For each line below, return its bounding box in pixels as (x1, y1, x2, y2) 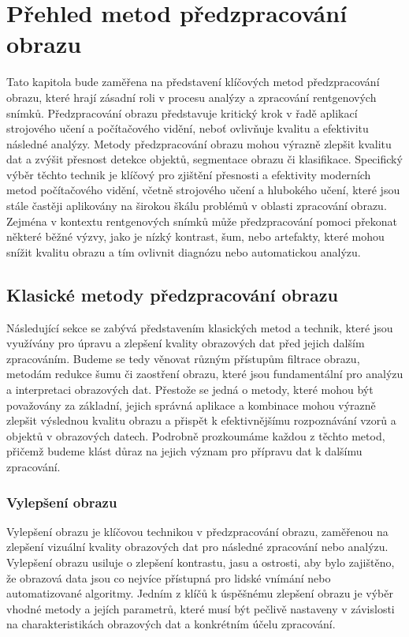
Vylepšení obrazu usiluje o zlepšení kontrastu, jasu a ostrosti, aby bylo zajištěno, (6, 553, 395, 570)
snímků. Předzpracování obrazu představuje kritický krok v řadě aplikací (6, 104, 358, 121)
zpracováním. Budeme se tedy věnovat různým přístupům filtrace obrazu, (6, 350, 360, 366)
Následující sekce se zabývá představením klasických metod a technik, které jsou (6, 319, 393, 335)
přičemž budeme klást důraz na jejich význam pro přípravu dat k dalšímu (6, 443, 363, 459)
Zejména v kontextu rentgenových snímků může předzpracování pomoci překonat (6, 212, 398, 229)
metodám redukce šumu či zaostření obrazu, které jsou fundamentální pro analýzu (6, 365, 403, 382)
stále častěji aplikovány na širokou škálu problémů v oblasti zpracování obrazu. (6, 197, 387, 214)
